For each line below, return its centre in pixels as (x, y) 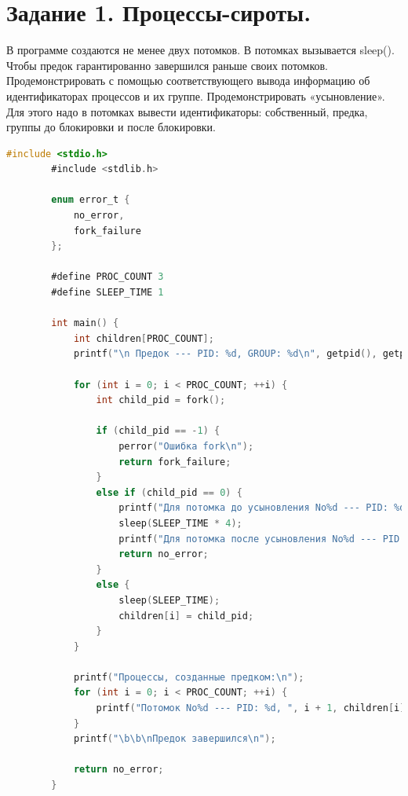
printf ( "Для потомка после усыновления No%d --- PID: (262, 539)
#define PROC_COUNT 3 (107, 277)
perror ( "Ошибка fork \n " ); (186, 446)
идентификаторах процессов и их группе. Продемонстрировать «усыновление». (196, 95)
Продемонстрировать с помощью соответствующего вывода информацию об (188, 81)
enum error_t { (91, 200)
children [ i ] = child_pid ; (186, 616)
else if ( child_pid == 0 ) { (169, 492)
